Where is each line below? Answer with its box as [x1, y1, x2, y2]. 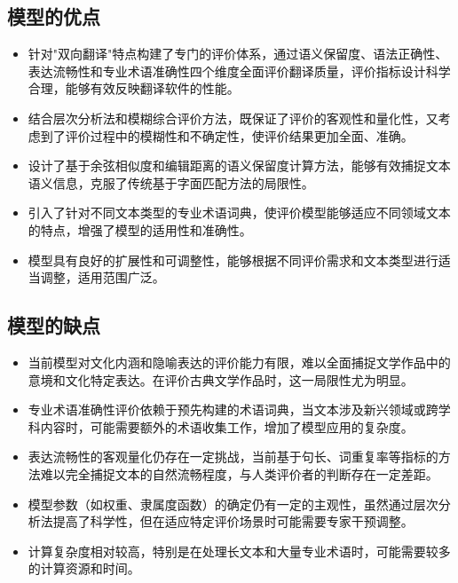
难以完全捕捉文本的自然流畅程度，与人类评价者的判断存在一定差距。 [40, 464, 438, 483]
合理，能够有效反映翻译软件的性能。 [28, 79, 240, 98]
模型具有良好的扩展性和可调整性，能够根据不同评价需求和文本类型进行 [28, 250, 438, 269]
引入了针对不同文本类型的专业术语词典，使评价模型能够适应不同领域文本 [28, 203, 451, 222]
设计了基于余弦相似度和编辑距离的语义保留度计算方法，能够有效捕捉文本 [28, 156, 451, 175]
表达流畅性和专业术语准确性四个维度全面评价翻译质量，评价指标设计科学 [28, 61, 451, 80]
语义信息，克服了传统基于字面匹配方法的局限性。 [28, 173, 314, 192]
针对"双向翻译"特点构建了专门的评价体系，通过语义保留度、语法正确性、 [28, 44, 448, 63]
